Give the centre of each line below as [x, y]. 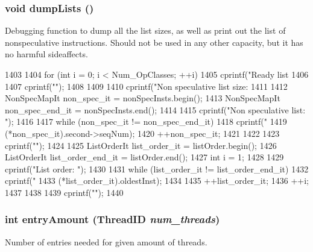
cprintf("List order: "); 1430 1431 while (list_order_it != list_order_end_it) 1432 [157, 169]
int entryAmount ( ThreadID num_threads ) [112, 219]
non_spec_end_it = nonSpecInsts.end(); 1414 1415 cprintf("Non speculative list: [155, 109]
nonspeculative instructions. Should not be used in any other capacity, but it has [154, 42]
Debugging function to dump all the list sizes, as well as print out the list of [145, 30]
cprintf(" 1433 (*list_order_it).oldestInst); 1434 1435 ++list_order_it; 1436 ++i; [157, 181]
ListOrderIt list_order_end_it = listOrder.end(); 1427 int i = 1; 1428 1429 [144, 157]
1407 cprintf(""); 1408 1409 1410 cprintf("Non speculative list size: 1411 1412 [146, 86]
